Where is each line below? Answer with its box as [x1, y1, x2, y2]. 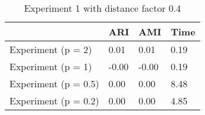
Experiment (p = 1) [9, 60, 92, 73]
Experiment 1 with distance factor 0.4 [24, 1, 181, 15]
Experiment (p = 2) [9, 42, 92, 56]
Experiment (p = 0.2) [9, 94, 99, 107]
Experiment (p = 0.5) [9, 77, 99, 90]
